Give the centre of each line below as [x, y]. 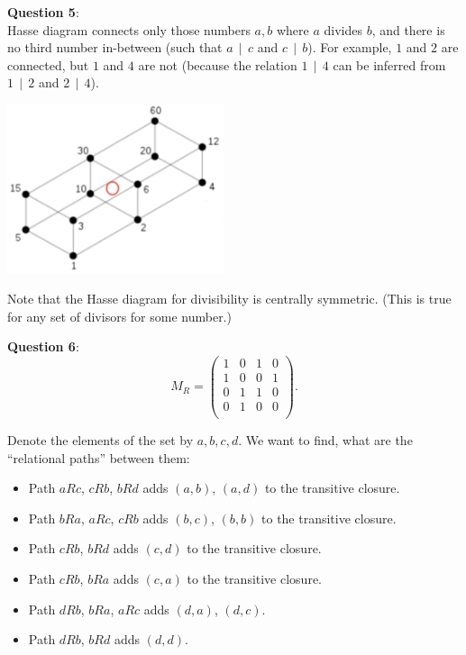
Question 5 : [43, 12]
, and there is [408, 29]
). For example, [350, 47]
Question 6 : [43, 346]
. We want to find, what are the [325, 439]
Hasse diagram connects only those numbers [129, 29]
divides [343, 29]
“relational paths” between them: [99, 457]
